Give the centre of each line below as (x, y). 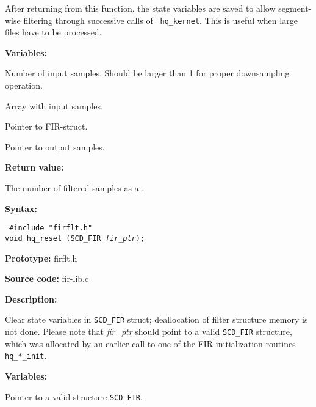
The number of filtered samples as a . (75, 188)
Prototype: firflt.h (41, 258)
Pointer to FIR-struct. (46, 126)
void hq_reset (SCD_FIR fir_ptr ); (75, 238)
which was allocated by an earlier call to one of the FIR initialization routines (150, 343)
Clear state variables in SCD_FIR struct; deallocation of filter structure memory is (156, 319)
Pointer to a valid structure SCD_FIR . (74, 396)
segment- (295, 8)
